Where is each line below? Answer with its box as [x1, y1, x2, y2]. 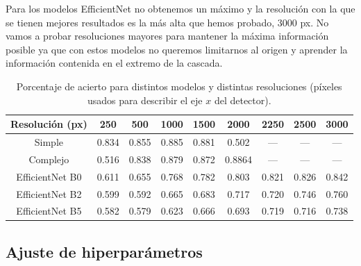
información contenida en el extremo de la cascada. [6, 56, 223, 70]
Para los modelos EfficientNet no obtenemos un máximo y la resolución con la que [6, 1, 355, 15]
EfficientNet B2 [16, 186, 82, 201]
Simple [34, 135, 63, 149]
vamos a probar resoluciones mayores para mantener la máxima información [6, 28, 329, 43]
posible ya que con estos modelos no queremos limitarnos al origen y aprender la [6, 42, 348, 56]
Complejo [28, 151, 69, 166]
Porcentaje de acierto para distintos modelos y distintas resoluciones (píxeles [16, 78, 342, 93]
